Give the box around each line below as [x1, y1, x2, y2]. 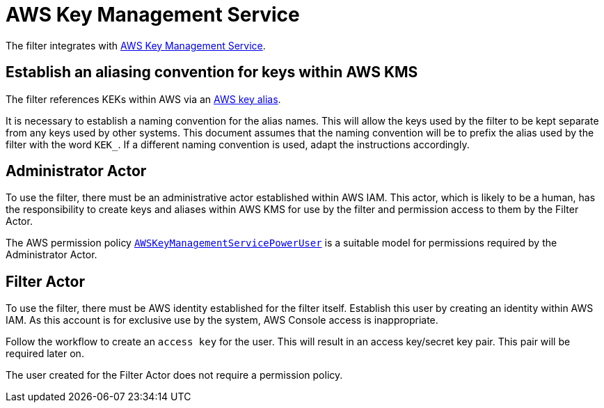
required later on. [6, 347, 84, 360]
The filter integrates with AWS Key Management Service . [6, 39, 266, 52]
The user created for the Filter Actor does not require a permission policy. [6, 369, 343, 382]
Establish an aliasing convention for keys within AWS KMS [6, 63, 418, 81]
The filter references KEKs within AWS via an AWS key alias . [6, 93, 281, 105]
